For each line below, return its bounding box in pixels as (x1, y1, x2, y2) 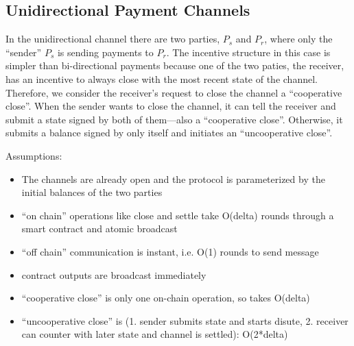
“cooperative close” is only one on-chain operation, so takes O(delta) (21, 291, 310, 305)
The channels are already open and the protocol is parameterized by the (21, 171, 325, 186)
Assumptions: (5, 148, 62, 162)
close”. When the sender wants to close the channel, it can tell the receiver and (5, 99, 336, 113)
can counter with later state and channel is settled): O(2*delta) (21, 327, 288, 341)
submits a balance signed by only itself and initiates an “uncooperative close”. (5, 125, 333, 140)
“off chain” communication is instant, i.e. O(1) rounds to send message (21, 244, 319, 258)
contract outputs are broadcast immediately (21, 267, 206, 282)
